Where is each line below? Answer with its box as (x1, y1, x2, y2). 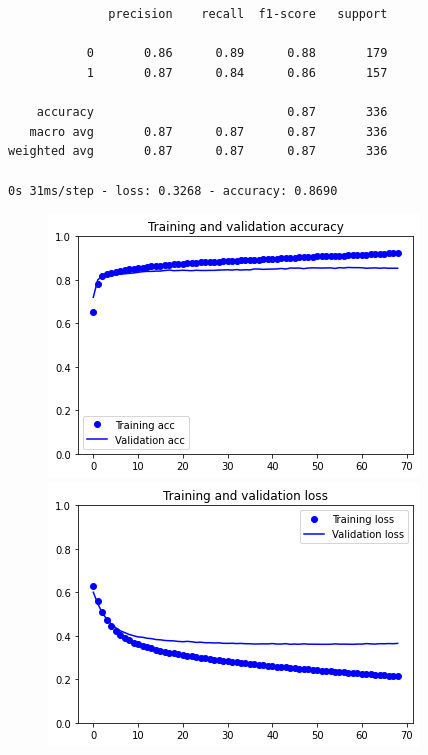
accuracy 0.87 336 (36, 105, 388, 120)
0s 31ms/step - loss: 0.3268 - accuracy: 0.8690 (8, 183, 338, 198)
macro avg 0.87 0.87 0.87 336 (29, 124, 388, 139)
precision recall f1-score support (108, 7, 388, 22)
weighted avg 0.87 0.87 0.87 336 (8, 144, 388, 159)
